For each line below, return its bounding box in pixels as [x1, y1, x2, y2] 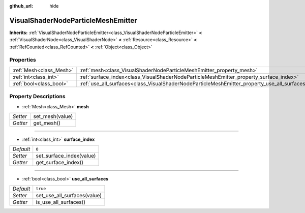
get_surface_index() [36, 159, 84, 166]
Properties [9, 56, 37, 64]
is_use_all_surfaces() [36, 198, 86, 205]
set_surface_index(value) [36, 153, 96, 160]
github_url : [9, 3, 33, 9]
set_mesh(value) [33, 112, 73, 119]
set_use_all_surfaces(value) [36, 192, 102, 199]
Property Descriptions [9, 93, 66, 100]
